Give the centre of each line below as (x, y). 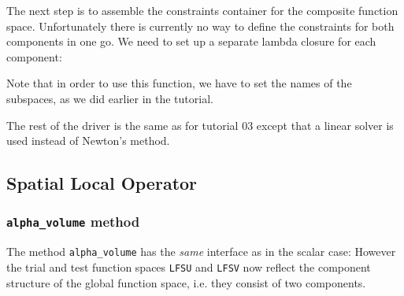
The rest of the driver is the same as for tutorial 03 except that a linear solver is (200, 125)
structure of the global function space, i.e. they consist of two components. (186, 282)
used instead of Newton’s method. (88, 141)
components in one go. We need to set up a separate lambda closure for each (191, 41)
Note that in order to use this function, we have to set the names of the (179, 83)
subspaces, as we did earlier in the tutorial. (110, 98)
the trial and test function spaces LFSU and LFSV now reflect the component (189, 266)
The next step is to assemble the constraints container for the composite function (202, 10)
